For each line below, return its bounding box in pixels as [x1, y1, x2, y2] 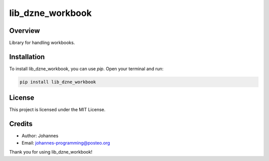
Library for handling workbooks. [9, 40, 75, 46]
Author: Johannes [21, 133, 59, 139]
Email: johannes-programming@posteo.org [21, 140, 111, 146]
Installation [9, 52, 45, 61]
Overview [9, 26, 40, 35]
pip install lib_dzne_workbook [19, 79, 97, 85]
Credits [9, 120, 33, 128]
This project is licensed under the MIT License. [9, 107, 106, 113]
